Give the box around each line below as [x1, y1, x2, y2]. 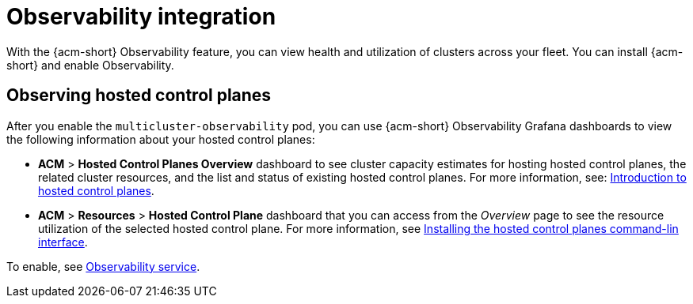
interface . [38, 235, 88, 249]
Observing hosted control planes [6, 85, 272, 106]
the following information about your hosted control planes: [6, 132, 315, 146]
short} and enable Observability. [6, 58, 174, 72]
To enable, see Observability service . [6, 259, 200, 273]
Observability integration [6, 3, 276, 30]
